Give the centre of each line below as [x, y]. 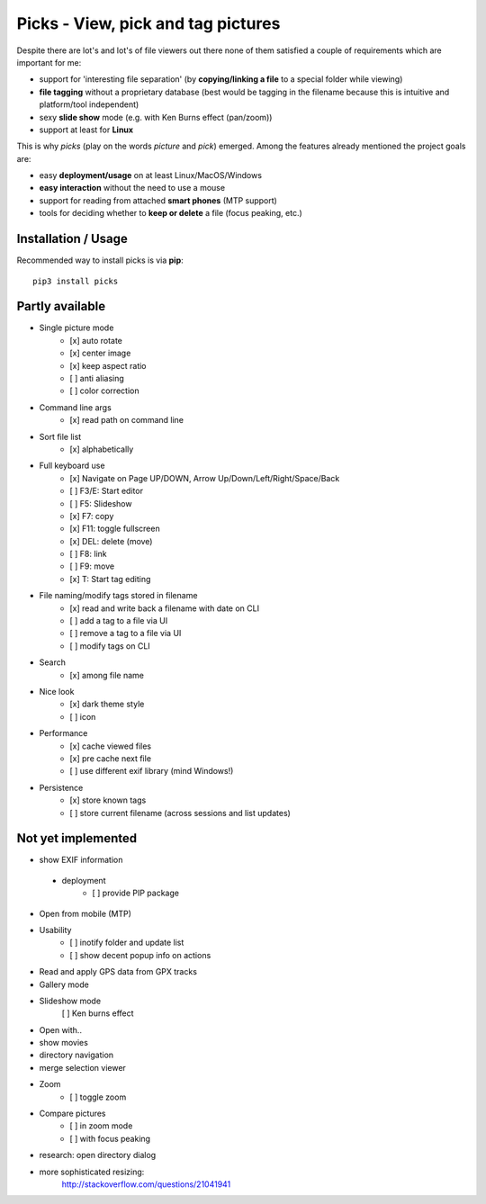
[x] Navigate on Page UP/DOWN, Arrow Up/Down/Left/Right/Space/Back [205, 478]
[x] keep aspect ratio [108, 365]
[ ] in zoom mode [101, 1126]
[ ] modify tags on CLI [110, 646]
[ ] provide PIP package [136, 893]
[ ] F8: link [88, 554]
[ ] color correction [104, 391]
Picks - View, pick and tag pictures [148, 23]
